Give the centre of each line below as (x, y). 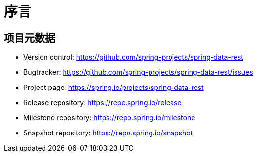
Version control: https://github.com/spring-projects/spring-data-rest (133, 57)
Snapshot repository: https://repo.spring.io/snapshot (108, 133)
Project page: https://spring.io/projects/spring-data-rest (114, 88)
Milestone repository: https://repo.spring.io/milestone (109, 118)
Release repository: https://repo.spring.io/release (103, 103)
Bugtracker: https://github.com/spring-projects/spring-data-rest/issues (138, 72)
